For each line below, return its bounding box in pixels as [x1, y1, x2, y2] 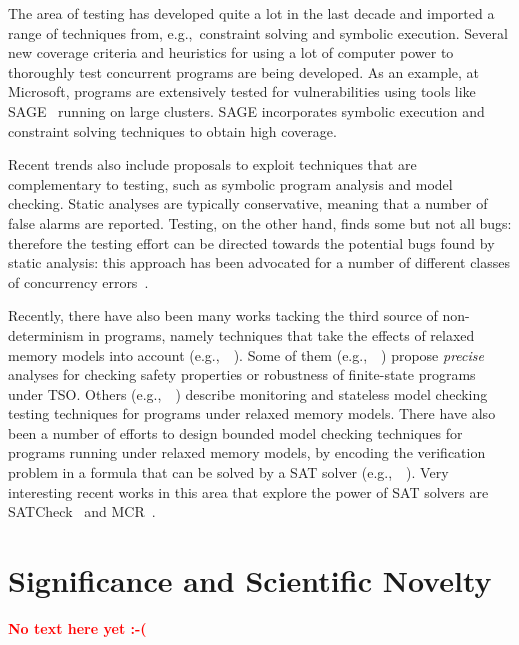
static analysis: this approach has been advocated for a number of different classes [8, 252, 511, 273]
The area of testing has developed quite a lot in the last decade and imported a [8, 3, 495, 23]
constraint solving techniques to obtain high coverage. [8, 120, 337, 141]
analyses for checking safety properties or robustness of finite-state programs [8, 364, 476, 385]
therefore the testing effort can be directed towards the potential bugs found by [8, 232, 495, 253]
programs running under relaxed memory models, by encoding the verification [8, 442, 486, 463]
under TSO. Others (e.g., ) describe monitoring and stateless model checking [8, 383, 488, 404]
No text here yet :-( [8, 617, 147, 638]
